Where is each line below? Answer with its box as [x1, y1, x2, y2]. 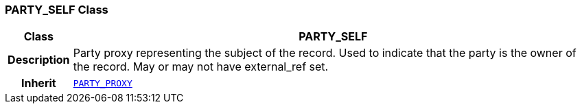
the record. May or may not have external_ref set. [73, 60, 329, 74]
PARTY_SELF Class [5, 3, 108, 16]
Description [8, 53, 70, 67]
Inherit [21, 76, 56, 90]
